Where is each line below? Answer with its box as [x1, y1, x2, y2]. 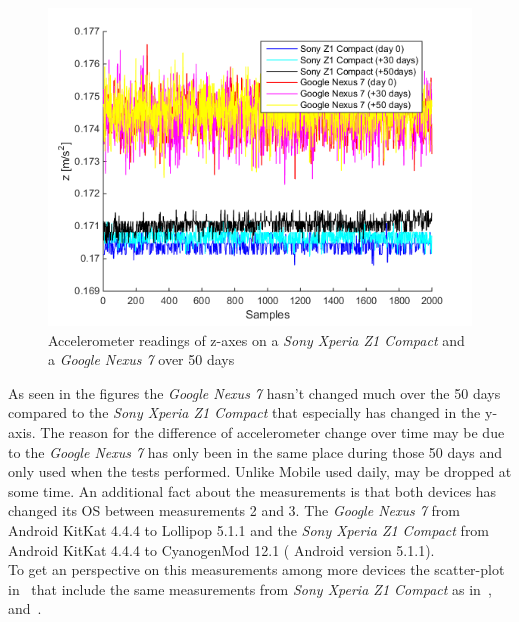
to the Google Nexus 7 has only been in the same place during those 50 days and [8, 441, 503, 462]
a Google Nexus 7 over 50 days [48, 349, 235, 370]
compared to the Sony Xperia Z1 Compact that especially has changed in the [8, 402, 481, 423]
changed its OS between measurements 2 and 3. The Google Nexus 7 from [8, 500, 461, 521]
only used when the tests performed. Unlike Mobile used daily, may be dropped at [8, 461, 512, 482]
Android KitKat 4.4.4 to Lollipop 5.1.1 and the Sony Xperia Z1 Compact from [8, 519, 490, 540]
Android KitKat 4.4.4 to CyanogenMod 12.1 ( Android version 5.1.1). [8, 539, 435, 560]
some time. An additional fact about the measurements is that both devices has [8, 480, 497, 501]
